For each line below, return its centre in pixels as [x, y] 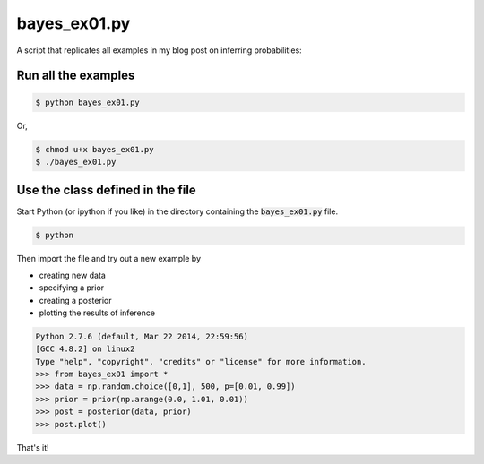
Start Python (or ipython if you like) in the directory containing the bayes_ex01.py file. [177, 211]
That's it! [33, 447]
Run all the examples [76, 76]
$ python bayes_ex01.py [88, 102]
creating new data [73, 275]
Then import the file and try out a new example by [109, 259]
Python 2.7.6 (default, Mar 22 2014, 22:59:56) [142, 336]
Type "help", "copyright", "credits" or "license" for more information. [201, 361]
